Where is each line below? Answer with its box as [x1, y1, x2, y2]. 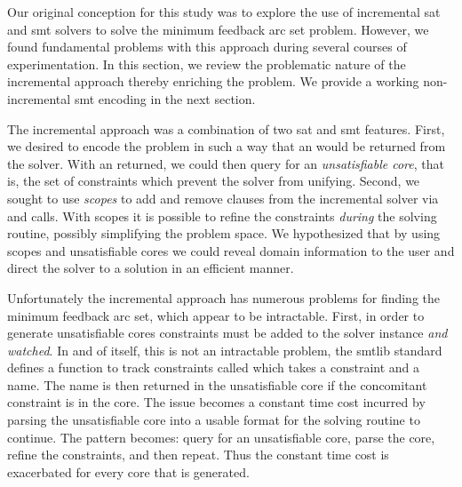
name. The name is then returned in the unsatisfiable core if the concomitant [7, 375, 427, 394]
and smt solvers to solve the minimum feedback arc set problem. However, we [7, 20, 429, 38]
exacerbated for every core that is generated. [7, 462, 250, 481]
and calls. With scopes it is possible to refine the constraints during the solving [7, 206, 437, 225]
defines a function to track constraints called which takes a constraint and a [7, 358, 420, 377]
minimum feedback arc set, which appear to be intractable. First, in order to [7, 306, 425, 324]
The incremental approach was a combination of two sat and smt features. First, [7, 119, 445, 138]
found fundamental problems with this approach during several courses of [7, 37, 407, 56]
